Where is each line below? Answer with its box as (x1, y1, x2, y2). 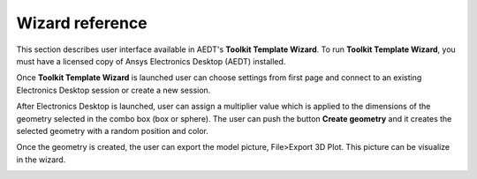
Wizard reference (16, 13, 148, 33)
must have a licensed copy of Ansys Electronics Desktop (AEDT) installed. (16, 56, 286, 66)
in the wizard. (16, 154, 66, 165)
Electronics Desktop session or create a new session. (16, 85, 211, 95)
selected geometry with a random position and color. (16, 125, 209, 136)
